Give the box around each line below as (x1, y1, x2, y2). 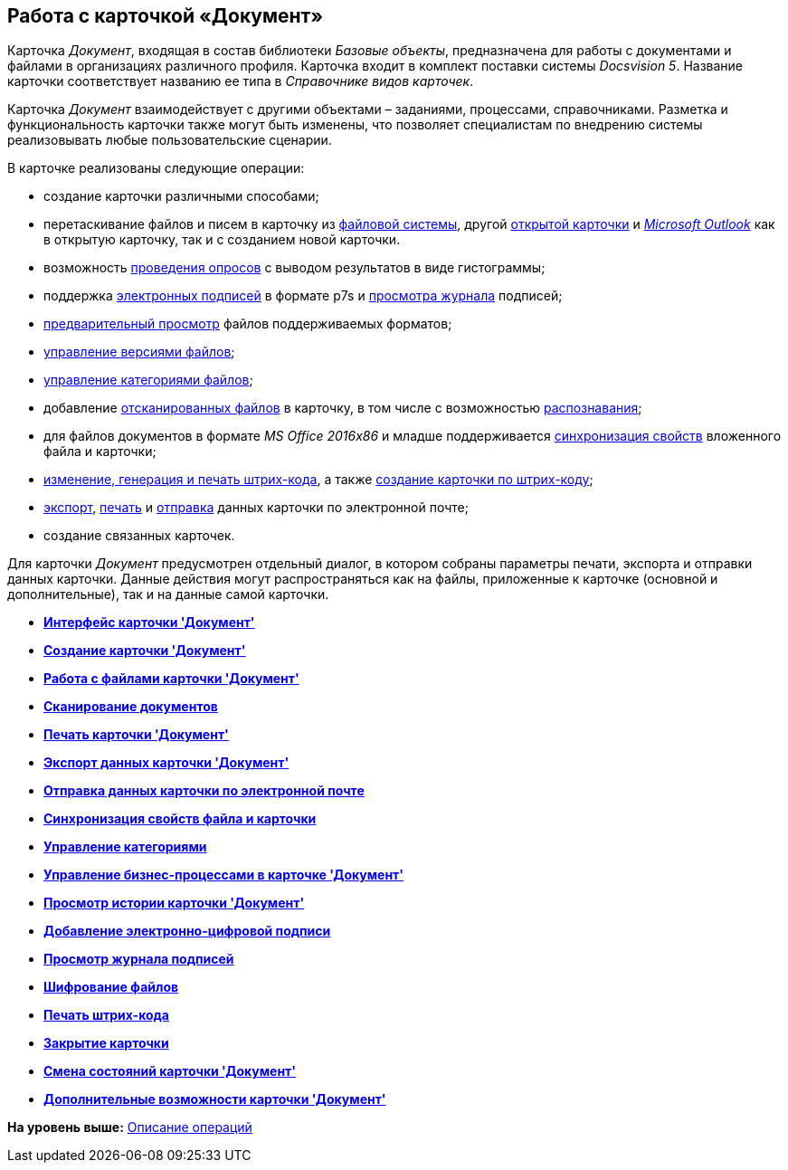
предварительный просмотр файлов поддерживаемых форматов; (43, 316, 452, 332)
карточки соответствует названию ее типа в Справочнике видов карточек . (7, 73, 474, 90)
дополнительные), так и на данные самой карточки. (7, 586, 329, 603)
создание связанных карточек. (43, 528, 235, 544)
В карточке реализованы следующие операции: (7, 160, 305, 176)
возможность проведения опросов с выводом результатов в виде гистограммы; (43, 260, 546, 276)
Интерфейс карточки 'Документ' (43, 614, 255, 631)
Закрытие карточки (43, 1035, 169, 1051)
